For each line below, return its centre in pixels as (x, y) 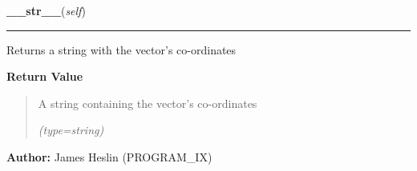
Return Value (45, 76)
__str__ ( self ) (46, 10)
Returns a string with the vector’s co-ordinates (121, 49)
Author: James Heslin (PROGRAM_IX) (109, 156)
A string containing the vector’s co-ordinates (148, 103)
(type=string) (71, 130)
